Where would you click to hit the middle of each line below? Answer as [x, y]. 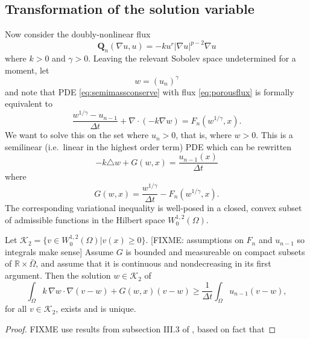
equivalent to [29, 103]
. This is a [274, 135]
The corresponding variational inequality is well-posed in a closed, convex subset [153, 208]
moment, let [27, 70]
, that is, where [204, 135]
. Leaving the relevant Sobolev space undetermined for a [192, 58]
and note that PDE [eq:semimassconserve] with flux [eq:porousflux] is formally [150, 91]
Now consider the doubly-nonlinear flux [78, 34]
